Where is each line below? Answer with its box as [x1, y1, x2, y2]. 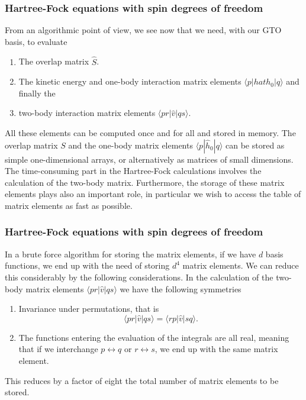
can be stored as [226, 138, 285, 151]
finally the [18, 86, 56, 99]
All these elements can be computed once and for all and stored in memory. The [5, 127, 296, 138]
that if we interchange [18, 343, 98, 355]
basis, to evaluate [5, 35, 67, 47]
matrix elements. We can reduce [182, 259, 299, 272]
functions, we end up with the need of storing [5, 259, 170, 272]
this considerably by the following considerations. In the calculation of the [5, 270, 273, 283]
